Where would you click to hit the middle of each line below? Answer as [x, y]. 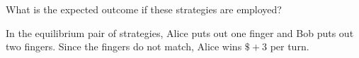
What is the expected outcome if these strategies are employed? [144, 9]
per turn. [290, 46]
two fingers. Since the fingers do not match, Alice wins [124, 46]
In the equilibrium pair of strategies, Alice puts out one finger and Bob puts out [180, 32]
